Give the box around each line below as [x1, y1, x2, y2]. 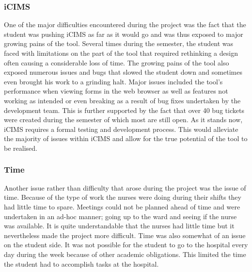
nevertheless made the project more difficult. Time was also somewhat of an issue [4, 230, 246, 240]
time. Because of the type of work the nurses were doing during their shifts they [4, 192, 241, 202]
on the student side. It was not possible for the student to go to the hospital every [4, 240, 248, 250]
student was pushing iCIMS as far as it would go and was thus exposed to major [4, 29, 243, 39]
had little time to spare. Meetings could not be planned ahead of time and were [4, 201, 240, 211]
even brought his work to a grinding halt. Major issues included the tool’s [4, 76, 223, 86]
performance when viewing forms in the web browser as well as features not [4, 86, 228, 96]
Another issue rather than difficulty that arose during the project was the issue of [4, 182, 246, 192]
